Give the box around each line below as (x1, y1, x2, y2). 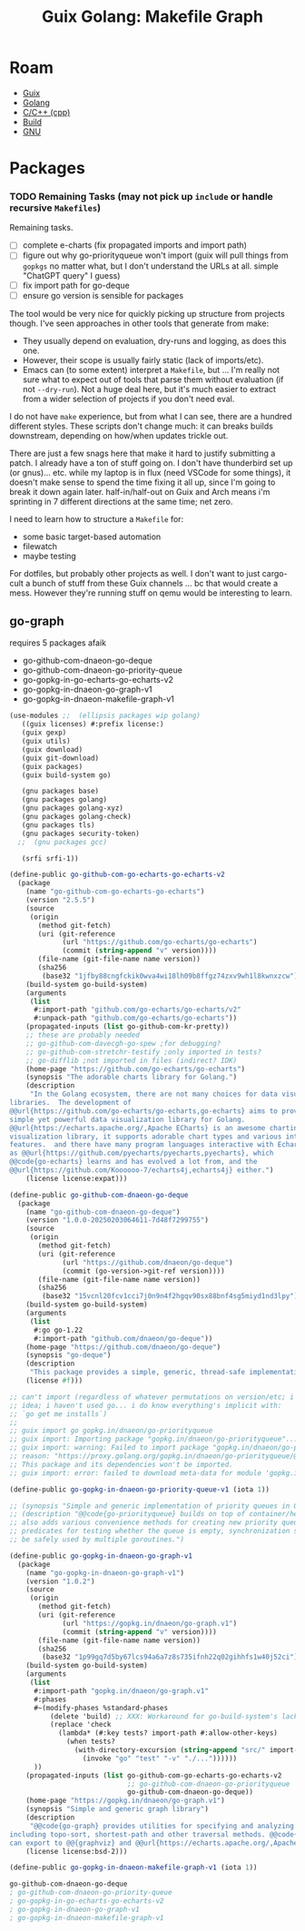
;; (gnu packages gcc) (17, 837, 107, 846)
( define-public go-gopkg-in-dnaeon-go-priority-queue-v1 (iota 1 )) (9, 1484, 271, 1494)
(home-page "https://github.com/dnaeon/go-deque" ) (25, 1342, 221, 1352)
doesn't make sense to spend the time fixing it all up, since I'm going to (9, 477, 276, 488)
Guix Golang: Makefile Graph (42, 6, 263, 27)
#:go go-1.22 (33, 1325, 84, 1335)
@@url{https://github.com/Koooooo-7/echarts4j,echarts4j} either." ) (9, 1166, 274, 1175)
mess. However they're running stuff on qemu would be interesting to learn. (9, 587, 293, 598)
